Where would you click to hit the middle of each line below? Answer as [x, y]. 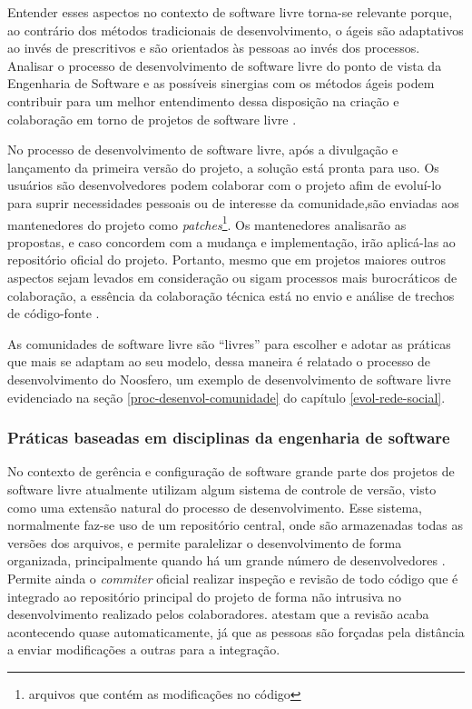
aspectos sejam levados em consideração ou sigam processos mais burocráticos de [232, 277]
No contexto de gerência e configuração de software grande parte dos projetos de [231, 471]
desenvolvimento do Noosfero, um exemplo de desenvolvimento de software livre [229, 379]
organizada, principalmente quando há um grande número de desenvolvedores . [226, 560]
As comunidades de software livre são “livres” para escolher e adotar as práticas [229, 343]
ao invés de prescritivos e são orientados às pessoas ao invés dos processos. [214, 48]
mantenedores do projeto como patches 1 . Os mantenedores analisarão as [207, 223]
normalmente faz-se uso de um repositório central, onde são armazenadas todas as [235, 525]
